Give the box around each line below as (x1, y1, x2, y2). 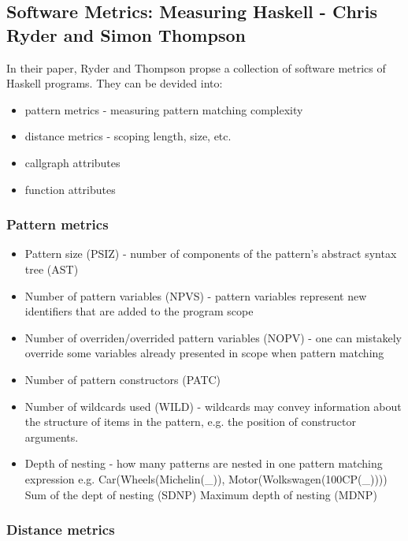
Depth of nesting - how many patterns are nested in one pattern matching (24, 455, 383, 472)
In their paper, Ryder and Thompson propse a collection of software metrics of (6, 59, 386, 76)
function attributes (24, 181, 116, 197)
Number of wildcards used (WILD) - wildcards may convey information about (24, 397, 402, 414)
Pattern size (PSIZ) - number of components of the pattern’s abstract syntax (24, 245, 397, 262)
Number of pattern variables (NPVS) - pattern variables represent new (24, 287, 367, 304)
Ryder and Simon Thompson (6, 22, 246, 47)
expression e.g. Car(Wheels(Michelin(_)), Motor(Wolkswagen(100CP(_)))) (24, 470, 388, 487)
